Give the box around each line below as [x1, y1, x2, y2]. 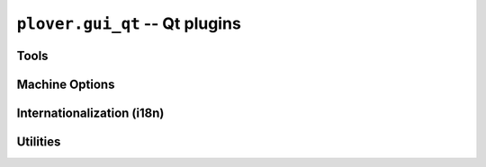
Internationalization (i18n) [16, 106, 165, 120]
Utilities [16, 135, 61, 150]
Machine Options [16, 76, 115, 92]
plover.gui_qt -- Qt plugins [16, 13, 242, 33]
